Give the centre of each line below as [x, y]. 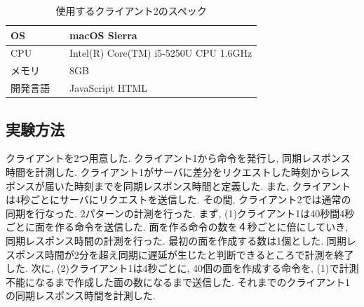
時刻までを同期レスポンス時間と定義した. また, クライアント [212, 185]
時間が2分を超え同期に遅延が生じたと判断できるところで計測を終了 [199, 254]
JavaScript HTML [108, 88]
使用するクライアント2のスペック [131, 11]
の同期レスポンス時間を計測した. [81, 295]
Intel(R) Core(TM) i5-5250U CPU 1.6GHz [161, 53]
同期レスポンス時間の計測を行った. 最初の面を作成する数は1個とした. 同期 [176, 240]
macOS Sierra [103, 35]
